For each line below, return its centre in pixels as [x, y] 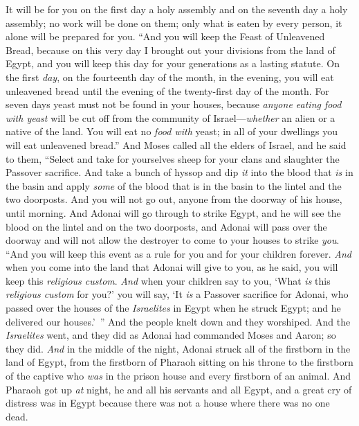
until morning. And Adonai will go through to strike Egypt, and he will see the [173, 212]
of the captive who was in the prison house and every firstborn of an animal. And [178, 376]
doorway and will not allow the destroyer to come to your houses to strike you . [173, 240]
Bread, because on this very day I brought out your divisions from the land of [171, 50]
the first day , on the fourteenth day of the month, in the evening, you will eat [170, 77]
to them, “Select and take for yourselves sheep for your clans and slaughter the [173, 158]
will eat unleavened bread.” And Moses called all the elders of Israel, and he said [176, 144]
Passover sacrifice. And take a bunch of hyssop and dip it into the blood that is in [179, 172]
